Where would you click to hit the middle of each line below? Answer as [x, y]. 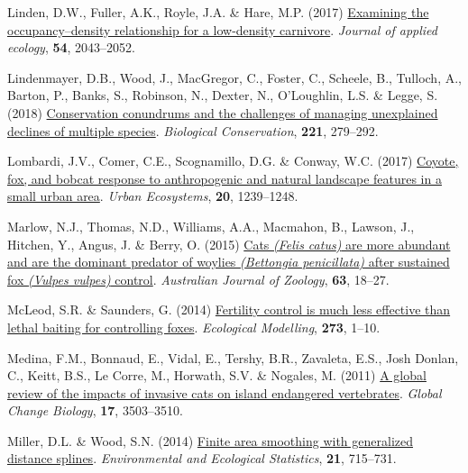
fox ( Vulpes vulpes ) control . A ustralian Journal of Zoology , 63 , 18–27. [198, 279]
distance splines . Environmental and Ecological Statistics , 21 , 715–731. [202, 458]
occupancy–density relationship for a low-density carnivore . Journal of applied [223, 29]
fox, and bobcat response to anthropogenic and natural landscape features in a [225, 178]
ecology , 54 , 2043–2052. [71, 47]
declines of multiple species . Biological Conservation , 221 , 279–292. [193, 130]
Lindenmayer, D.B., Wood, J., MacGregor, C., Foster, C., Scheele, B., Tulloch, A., [234, 77]
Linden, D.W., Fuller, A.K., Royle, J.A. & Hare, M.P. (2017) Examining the [218, 12]
